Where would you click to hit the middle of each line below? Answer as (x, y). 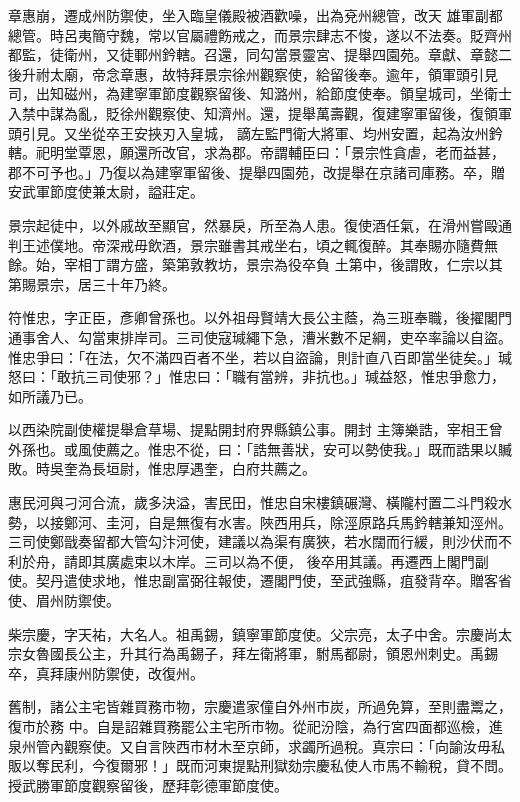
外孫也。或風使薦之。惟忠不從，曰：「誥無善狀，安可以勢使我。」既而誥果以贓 (260, 448)
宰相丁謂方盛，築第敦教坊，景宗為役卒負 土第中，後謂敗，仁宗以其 (283, 264)
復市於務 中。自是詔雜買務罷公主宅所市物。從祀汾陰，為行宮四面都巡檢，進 (255, 726)
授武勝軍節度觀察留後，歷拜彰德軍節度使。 (148, 784)
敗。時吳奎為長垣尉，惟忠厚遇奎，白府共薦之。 (162, 468)
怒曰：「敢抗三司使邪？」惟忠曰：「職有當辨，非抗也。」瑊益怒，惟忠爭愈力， (256, 376)
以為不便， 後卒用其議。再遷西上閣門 (353, 560)
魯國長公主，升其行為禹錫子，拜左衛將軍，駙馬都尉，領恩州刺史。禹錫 (266, 653)
